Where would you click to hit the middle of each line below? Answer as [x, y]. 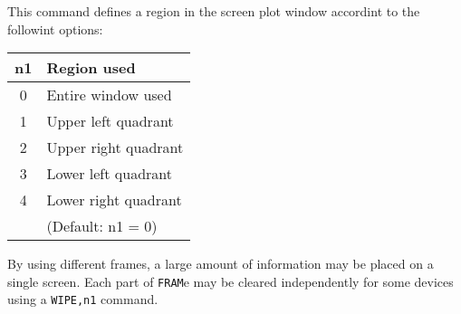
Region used [91, 68]
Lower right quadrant [114, 200]
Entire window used [109, 95]
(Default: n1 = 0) [102, 226]
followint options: [55, 29]
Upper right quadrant [115, 147]
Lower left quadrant [109, 174]
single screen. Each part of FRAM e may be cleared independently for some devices [230, 281]
